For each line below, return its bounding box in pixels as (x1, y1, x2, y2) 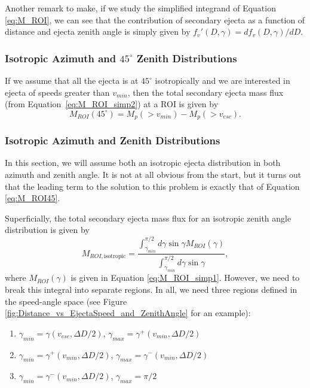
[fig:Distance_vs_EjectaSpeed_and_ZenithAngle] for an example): (5, 307, 251, 319)
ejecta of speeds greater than (5, 86, 110, 98)
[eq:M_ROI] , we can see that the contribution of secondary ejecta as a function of (5, 13, 305, 26)
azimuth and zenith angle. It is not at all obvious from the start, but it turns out (5, 168, 302, 181)
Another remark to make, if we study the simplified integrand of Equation (5, 2, 276, 14)
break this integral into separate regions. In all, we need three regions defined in (5, 283, 297, 295)
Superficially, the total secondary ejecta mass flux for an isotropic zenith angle (5, 211, 291, 224)
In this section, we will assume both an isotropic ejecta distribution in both (5, 156, 281, 169)
